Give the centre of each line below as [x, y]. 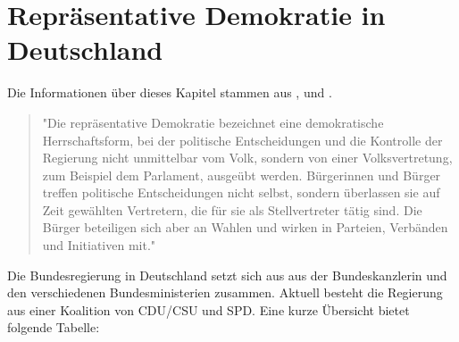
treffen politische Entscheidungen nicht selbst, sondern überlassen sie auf [241, 192]
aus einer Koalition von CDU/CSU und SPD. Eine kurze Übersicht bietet [209, 309]
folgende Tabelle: [54, 327]
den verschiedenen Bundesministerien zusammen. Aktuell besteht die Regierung [225, 292]
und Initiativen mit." [99, 245]
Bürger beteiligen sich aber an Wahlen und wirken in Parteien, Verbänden [245, 227]
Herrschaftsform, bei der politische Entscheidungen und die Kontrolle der [242, 140]
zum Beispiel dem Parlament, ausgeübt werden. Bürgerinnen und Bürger [242, 175]
